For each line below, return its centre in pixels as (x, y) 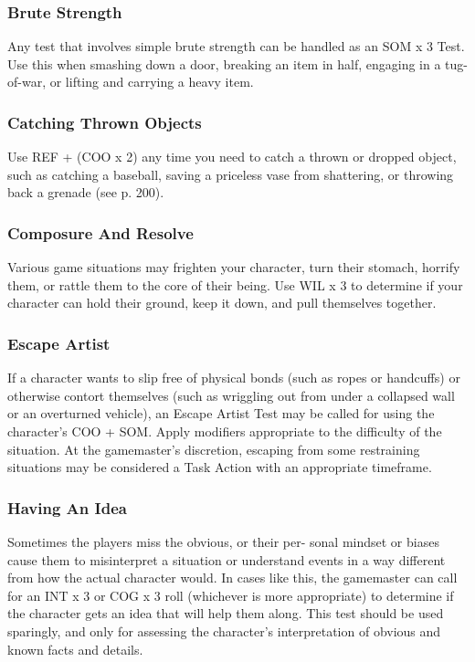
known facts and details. (75, 649)
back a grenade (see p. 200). (86, 192)
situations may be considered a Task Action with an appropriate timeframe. (220, 467)
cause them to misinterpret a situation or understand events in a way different (227, 559)
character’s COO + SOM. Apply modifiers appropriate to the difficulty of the (225, 431)
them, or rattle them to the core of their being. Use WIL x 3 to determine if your (235, 284)
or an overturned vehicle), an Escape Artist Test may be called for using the (221, 413)
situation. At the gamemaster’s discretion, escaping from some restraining (214, 449)
